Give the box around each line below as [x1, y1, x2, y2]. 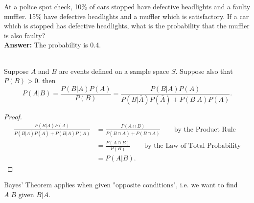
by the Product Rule [174, 126, 236, 133]
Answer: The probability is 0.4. [4, 40, 101, 50]
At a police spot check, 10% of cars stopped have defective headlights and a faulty [4, 1, 251, 11]
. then [38, 75, 56, 86]
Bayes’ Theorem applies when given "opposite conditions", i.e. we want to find [4, 180, 238, 190]
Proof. [4, 111, 22, 121]
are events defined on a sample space [59, 66, 169, 76]
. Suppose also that [175, 66, 233, 76]
